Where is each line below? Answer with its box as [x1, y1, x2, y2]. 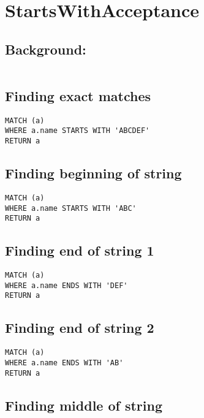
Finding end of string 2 [5, 318, 154, 337]
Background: [5, 39, 86, 58]
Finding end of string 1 [5, 241, 154, 260]
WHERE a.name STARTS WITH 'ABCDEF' [5, 126, 150, 135]
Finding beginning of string [5, 164, 182, 183]
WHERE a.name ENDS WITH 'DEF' [5, 281, 128, 290]
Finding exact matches [5, 86, 151, 105]
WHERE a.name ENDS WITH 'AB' [5, 358, 124, 367]
